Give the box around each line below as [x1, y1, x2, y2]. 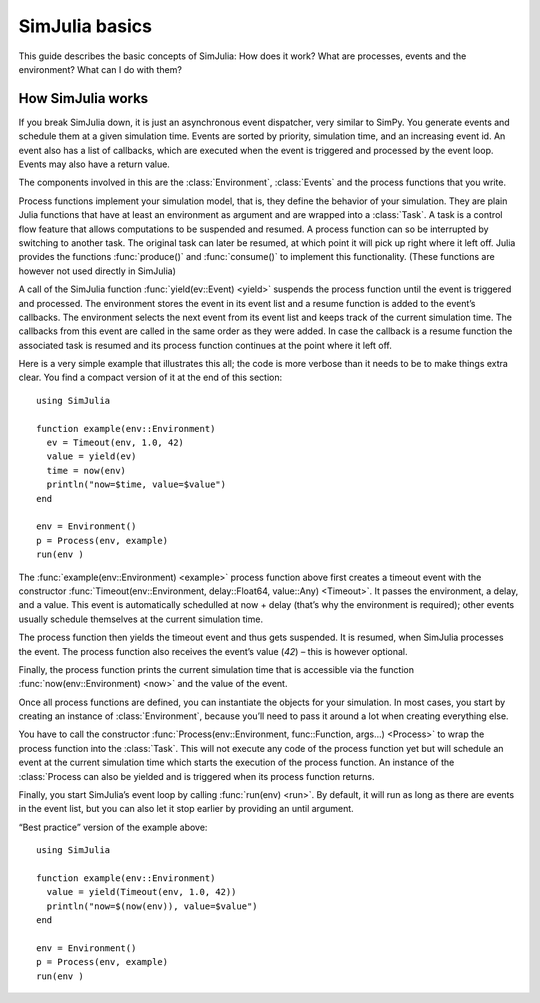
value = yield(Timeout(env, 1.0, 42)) [46, 886, 237, 898]
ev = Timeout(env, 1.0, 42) [46, 437, 185, 449]
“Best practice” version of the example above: [18, 821, 208, 833]
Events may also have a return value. [18, 158, 170, 170]
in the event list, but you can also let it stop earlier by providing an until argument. [18, 803, 354, 815]
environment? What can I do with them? [18, 63, 182, 75]
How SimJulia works [18, 90, 149, 107]
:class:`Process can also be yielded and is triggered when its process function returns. [18, 770, 375, 782]
